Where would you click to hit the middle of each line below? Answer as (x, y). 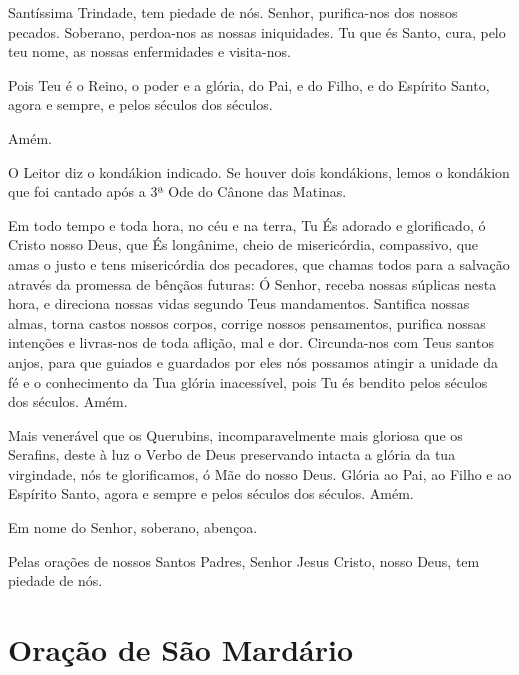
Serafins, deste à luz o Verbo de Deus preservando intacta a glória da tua (232, 454)
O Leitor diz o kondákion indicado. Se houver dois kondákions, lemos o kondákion (259, 171)
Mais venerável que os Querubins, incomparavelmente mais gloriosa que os (235, 434)
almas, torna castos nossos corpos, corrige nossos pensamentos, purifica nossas (247, 322)
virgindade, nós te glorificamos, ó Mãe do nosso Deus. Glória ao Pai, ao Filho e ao (260, 473)
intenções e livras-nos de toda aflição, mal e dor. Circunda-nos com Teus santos (251, 342)
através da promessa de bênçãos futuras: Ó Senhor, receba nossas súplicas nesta (252, 283)
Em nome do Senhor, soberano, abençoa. (133, 527)
